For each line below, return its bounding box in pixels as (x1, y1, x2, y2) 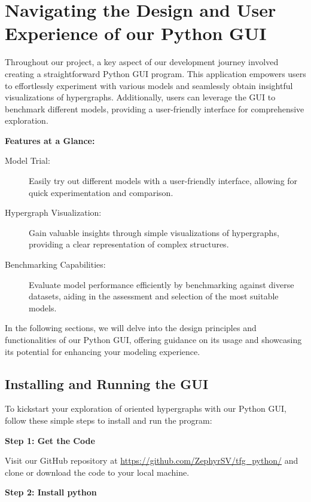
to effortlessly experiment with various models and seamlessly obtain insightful (5, 79, 293, 91)
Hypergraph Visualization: (5, 206, 102, 219)
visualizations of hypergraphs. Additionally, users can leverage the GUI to (5, 91, 276, 103)
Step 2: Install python (5, 486, 97, 498)
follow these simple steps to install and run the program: (5, 414, 212, 426)
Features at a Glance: (5, 134, 95, 146)
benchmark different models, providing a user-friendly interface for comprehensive (5, 102, 304, 115)
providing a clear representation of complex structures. (29, 238, 229, 250)
